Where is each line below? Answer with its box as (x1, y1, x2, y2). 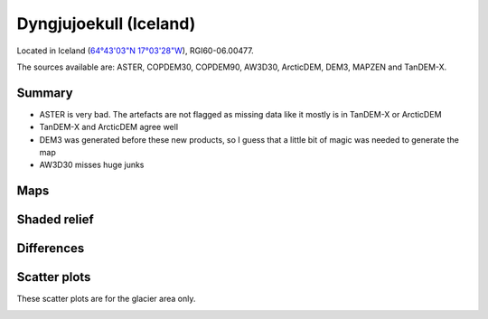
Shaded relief (16, 212, 94, 228)
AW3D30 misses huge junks (39, 159, 145, 171)
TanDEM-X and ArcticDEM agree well (39, 122, 179, 133)
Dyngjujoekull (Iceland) (16, 14, 196, 33)
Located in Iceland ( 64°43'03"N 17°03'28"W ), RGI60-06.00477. (16, 45, 254, 56)
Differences (16, 240, 85, 257)
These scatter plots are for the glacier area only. (16, 294, 196, 305)
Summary (16, 85, 73, 100)
